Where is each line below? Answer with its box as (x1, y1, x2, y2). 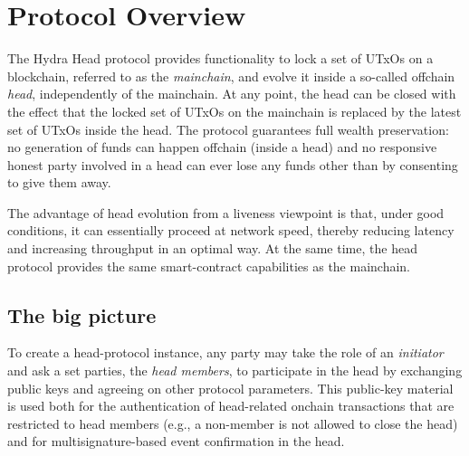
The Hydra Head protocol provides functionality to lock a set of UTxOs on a (7, 49, 434, 68)
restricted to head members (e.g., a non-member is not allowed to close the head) (7, 413, 458, 432)
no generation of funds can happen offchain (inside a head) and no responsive (7, 138, 437, 157)
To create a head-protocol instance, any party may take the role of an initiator (7, 343, 444, 362)
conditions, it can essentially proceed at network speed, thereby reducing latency (7, 221, 455, 240)
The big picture (7, 300, 157, 328)
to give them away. (7, 173, 111, 192)
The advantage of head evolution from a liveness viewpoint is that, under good (7, 203, 445, 222)
